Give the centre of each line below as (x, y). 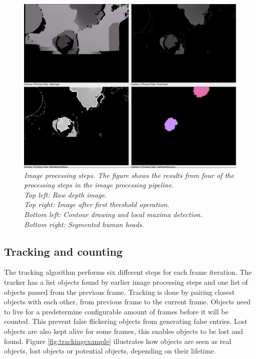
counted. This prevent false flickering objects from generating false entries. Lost (126, 321)
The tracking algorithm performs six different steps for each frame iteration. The (128, 272)
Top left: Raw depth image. (66, 194)
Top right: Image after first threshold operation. (97, 204)
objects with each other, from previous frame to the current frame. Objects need (127, 302)
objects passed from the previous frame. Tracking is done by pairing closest (119, 292)
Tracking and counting (63, 251)
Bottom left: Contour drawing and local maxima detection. (113, 214)
